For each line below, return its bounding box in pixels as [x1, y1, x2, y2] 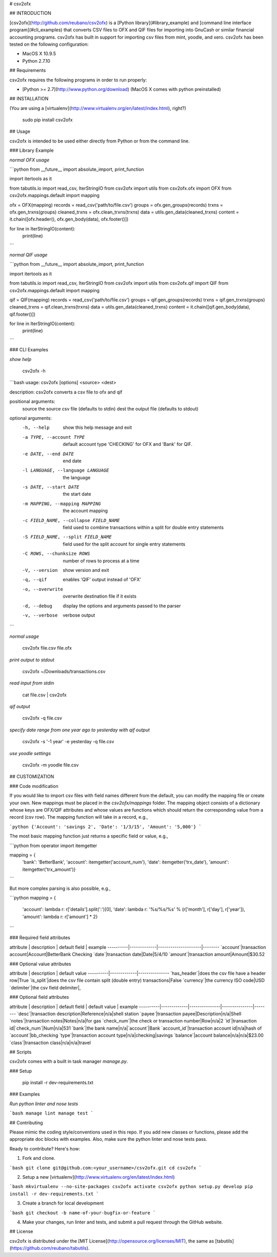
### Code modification [9, 783, 58, 789]
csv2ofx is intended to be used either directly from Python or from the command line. [9, 138, 190, 144]
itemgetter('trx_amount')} [22, 866, 76, 872]
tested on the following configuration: [9, 41, 89, 47]
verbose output [63, 612, 95, 618]
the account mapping [63, 508, 108, 514]
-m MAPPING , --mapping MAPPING [22, 500, 101, 507]
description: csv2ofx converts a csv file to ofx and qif [9, 389, 123, 395]
